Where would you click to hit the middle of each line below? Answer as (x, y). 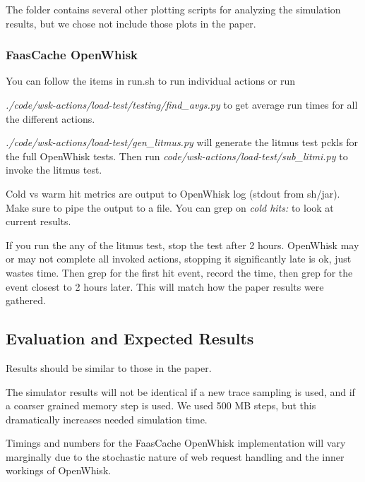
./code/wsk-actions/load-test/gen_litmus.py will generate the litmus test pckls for (182, 142)
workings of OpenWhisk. (59, 470)
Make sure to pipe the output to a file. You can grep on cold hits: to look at (170, 207)
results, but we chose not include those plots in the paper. (131, 23)
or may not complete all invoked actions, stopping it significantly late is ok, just (179, 259)
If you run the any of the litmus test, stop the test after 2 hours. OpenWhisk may (182, 245)
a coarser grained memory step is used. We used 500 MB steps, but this (161, 405)
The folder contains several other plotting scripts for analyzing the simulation (173, 9)
